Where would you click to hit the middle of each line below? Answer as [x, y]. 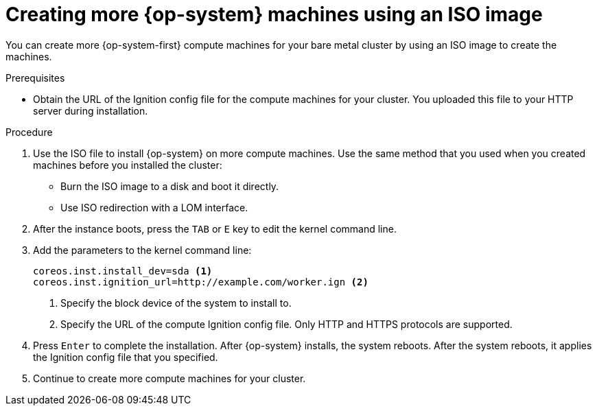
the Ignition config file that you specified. [126, 357]
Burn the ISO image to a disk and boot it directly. [170, 186]
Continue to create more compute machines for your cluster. [169, 378]
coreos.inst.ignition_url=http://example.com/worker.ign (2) [201, 282]
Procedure [29, 132]
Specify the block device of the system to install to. [176, 303]
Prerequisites [35, 78]
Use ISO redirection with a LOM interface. [154, 207]
